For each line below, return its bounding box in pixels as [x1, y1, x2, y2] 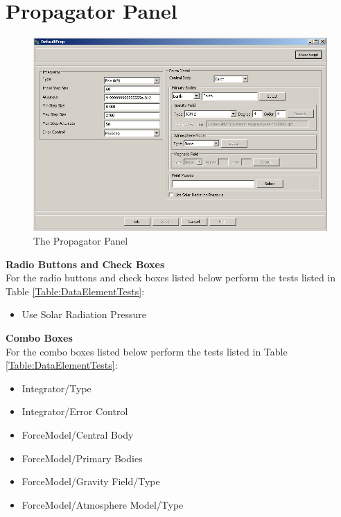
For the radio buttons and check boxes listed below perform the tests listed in [6, 270, 336, 285]
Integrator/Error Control [21, 404, 128, 419]
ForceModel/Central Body [21, 427, 134, 441]
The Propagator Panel [33, 234, 128, 247]
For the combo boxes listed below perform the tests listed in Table [6, 344, 288, 358]
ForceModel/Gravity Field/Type [21, 474, 160, 489]
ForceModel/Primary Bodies [21, 450, 143, 465]
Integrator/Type [21, 380, 91, 395]
